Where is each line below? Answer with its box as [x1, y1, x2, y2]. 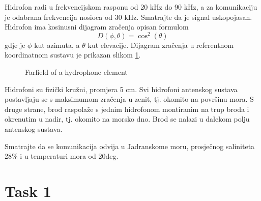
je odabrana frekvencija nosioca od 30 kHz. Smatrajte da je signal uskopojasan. [5, 11, 252, 22]
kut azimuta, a [34, 39, 80, 50]
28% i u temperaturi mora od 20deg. [5, 151, 119, 161]
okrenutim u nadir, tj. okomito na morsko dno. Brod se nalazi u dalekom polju [5, 113, 250, 124]
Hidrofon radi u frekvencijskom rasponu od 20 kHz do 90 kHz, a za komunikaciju [5, 2, 257, 12]
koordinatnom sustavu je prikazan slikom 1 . [5, 49, 141, 60]
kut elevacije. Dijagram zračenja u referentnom [88, 39, 234, 50]
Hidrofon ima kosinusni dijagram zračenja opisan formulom [5, 21, 189, 32]
